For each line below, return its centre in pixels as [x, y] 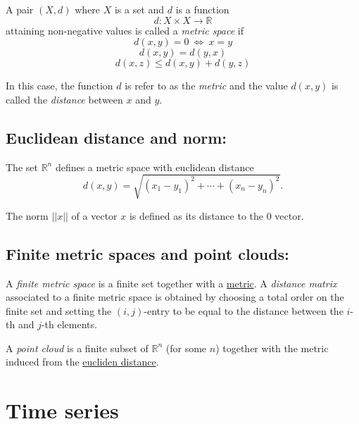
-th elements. [69, 324]
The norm [27, 215]
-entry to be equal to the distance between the [244, 310]
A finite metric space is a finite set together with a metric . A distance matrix [171, 283]
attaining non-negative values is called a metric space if [125, 30]
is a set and [139, 9]
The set [22, 167]
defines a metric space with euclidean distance [155, 167]
